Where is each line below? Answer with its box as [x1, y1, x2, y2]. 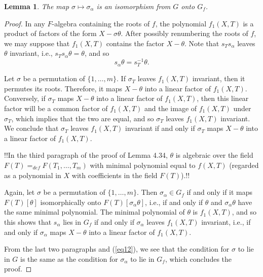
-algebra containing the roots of [52, 18, 150, 28]
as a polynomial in [4, 169, 61, 180]
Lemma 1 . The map [4, 1, 69, 11]
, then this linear [197, 93, 249, 103]
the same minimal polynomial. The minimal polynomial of [4, 206, 185, 217]
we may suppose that [4, 38, 70, 48]
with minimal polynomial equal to [90, 159, 196, 170]
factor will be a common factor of [4, 102, 108, 113]
